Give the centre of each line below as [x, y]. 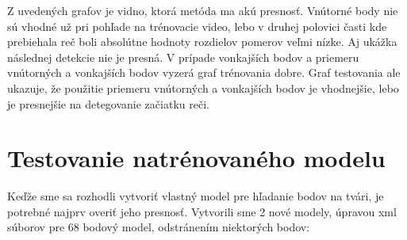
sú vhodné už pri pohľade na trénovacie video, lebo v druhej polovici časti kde [197, 26]
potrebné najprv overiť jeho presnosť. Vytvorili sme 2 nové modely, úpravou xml [202, 211]
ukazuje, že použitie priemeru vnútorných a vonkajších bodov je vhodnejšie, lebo [203, 88]
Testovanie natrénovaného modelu [196, 158]
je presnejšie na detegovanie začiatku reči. [108, 103]
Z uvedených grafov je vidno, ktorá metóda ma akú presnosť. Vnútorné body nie [203, 10]
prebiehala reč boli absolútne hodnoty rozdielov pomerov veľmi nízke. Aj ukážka [202, 42]
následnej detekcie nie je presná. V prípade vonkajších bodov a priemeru [183, 57]
